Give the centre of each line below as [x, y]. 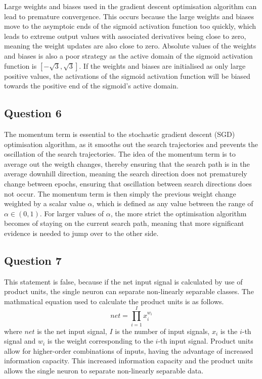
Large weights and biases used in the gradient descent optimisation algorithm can [130, 6]
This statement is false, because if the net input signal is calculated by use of [123, 281]
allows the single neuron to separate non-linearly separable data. [104, 370]
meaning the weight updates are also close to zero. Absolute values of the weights [130, 46]
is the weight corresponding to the [100, 341]
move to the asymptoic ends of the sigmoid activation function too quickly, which [130, 26]
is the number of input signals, [162, 331]
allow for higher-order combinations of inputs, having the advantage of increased [129, 350]
